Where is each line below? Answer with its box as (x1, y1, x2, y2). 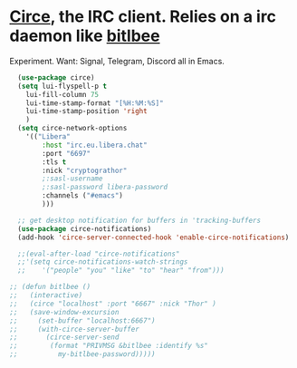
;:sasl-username (42, 174, 103, 183)
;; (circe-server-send (9, 333, 120, 342)
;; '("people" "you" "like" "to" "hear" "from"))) (17, 266, 225, 276)
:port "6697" (42, 149, 91, 158)
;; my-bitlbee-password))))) (9, 350, 156, 359)
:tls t (42, 157, 67, 167)
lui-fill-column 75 (25, 90, 100, 99)
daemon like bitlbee (9, 25, 160, 46)
